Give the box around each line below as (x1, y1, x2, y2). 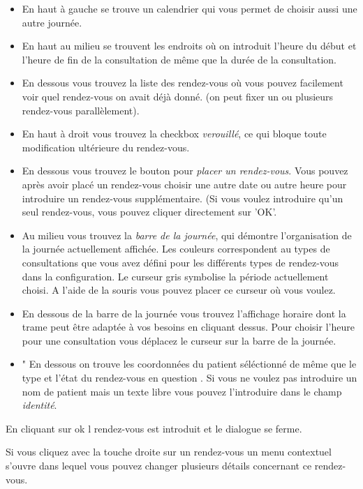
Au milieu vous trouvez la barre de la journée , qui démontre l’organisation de (22, 227, 352, 242)
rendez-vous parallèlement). (22, 103, 140, 117)
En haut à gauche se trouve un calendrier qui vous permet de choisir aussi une (22, 1, 357, 15)
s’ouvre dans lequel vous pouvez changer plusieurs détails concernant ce (6, 458, 312, 473)
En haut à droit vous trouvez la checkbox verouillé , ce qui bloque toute (22, 126, 327, 141)
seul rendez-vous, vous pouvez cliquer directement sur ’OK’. (22, 204, 277, 219)
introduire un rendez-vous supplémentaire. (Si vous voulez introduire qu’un (22, 190, 343, 205)
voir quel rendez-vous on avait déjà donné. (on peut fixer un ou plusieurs (22, 89, 334, 103)
